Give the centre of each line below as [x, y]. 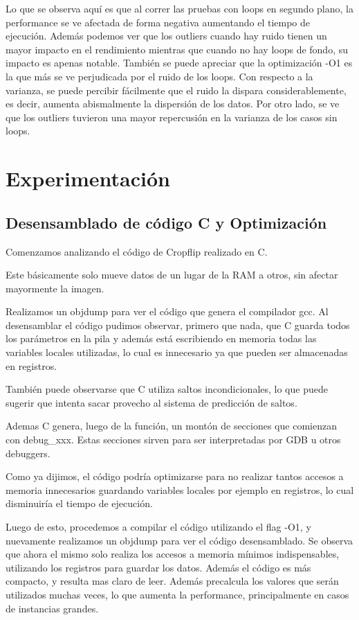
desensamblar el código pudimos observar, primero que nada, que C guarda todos [178, 325]
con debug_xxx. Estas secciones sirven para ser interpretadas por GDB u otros [173, 440]
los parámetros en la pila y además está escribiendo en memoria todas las [161, 338]
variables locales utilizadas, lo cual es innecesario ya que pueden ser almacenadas [177, 352]
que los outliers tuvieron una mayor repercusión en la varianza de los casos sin [172, 117]
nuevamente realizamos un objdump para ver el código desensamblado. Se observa [179, 540]
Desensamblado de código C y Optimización [166, 222]
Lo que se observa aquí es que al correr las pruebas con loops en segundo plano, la [179, 8]
